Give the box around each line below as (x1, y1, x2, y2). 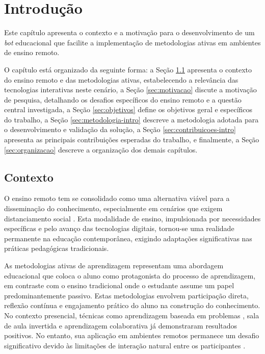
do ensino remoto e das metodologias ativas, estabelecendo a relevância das (4, 74, 238, 85)
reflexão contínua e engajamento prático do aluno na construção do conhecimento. (4, 300, 260, 311)
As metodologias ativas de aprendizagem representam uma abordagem (4, 260, 224, 271)
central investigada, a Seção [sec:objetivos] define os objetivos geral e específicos (4, 104, 253, 115)
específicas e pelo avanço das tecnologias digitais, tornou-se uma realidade (4, 223, 234, 234)
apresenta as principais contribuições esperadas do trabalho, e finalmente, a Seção (4, 134, 259, 145)
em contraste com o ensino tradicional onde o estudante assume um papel (4, 280, 234, 291)
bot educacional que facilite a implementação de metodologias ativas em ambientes (4, 37, 261, 47)
